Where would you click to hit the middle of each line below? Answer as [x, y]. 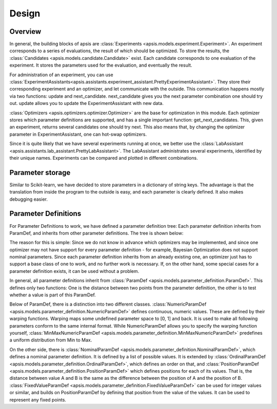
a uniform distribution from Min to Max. [51, 340]
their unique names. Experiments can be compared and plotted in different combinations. [104, 158]
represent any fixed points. [38, 400]
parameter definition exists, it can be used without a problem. [74, 271]
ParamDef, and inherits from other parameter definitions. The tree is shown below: [96, 233]
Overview [25, 31]
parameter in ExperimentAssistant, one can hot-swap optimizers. [78, 134]
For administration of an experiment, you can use [61, 75]
